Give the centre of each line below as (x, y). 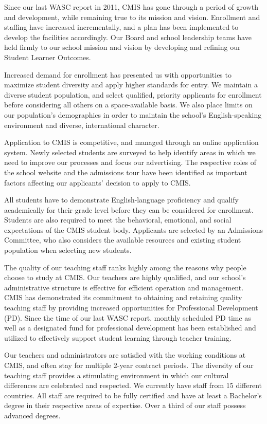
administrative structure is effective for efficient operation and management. (124, 287)
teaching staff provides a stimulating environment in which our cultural (117, 375)
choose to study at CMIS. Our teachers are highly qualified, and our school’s (125, 277)
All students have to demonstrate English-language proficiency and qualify (122, 200)
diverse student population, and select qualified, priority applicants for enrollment (133, 94)
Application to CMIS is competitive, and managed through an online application (131, 142)
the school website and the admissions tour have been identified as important (126, 172)
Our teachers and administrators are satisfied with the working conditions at (125, 355)
